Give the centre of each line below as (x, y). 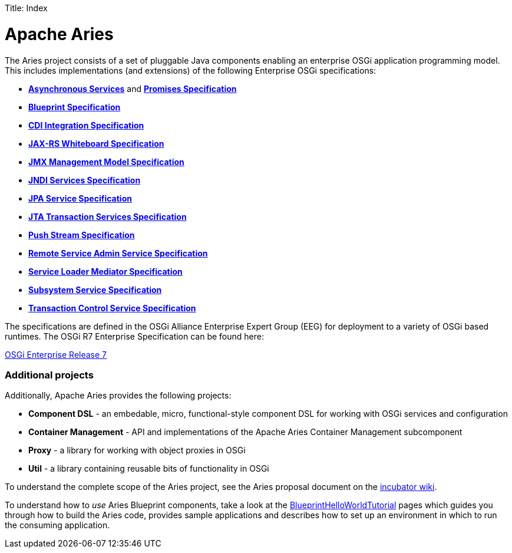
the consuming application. (57, 525)
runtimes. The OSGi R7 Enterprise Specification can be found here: (134, 336)
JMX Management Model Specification (106, 162)
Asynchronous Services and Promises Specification (133, 88)
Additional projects (49, 375)
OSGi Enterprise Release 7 (56, 354)
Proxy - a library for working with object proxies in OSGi (137, 450)
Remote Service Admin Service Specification (118, 253)
